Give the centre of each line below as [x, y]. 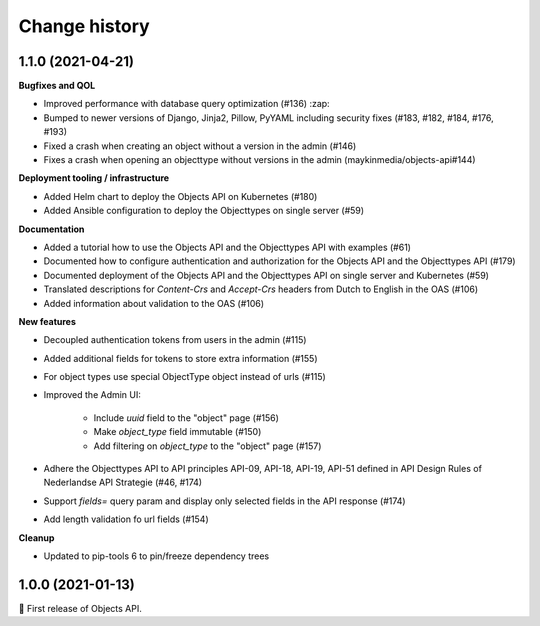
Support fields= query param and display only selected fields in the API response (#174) [224, 501]
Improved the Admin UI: [92, 395]
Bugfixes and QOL [57, 86]
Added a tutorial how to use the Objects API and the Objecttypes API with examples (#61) [227, 247]
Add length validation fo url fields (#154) [126, 519]
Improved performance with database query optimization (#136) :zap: [186, 104]
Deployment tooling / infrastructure [94, 178]
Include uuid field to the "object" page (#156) [186, 417]
